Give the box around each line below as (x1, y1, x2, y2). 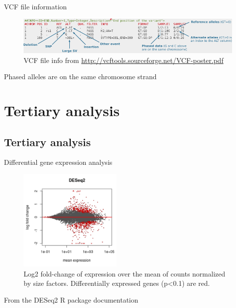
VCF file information (4, 1, 67, 11)
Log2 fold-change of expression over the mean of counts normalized (24, 268, 226, 278)
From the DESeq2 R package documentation (4, 295, 139, 305)
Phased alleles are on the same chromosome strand (4, 71, 157, 82)
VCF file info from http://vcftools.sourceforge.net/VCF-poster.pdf (24, 55, 224, 65)
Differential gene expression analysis (4, 157, 113, 167)
